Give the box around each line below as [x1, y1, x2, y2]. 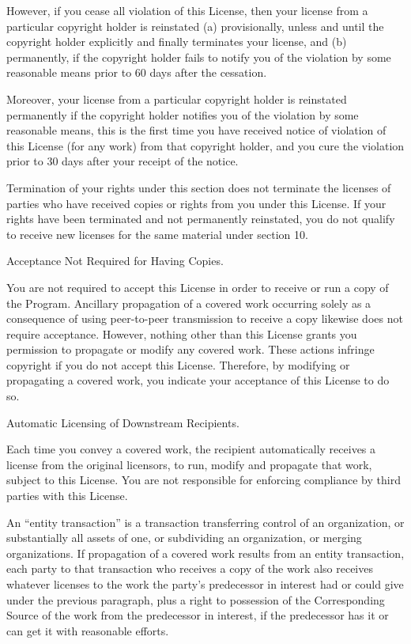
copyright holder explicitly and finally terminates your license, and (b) [6, 33, 347, 50]
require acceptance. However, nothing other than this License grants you [6, 325, 357, 342]
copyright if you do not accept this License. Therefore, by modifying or [6, 356, 350, 373]
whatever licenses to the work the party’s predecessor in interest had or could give [6, 576, 404, 592]
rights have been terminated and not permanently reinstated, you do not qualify [6, 210, 395, 227]
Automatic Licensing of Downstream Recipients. [6, 414, 239, 430]
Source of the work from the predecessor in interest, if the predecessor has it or [6, 607, 389, 623]
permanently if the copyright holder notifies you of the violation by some [6, 106, 359, 123]
